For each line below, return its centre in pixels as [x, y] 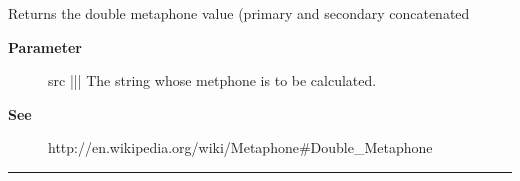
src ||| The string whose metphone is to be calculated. [212, 80]
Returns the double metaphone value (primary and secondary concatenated [239, 13]
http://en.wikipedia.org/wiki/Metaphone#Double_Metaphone [240, 147]
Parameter [45, 46]
